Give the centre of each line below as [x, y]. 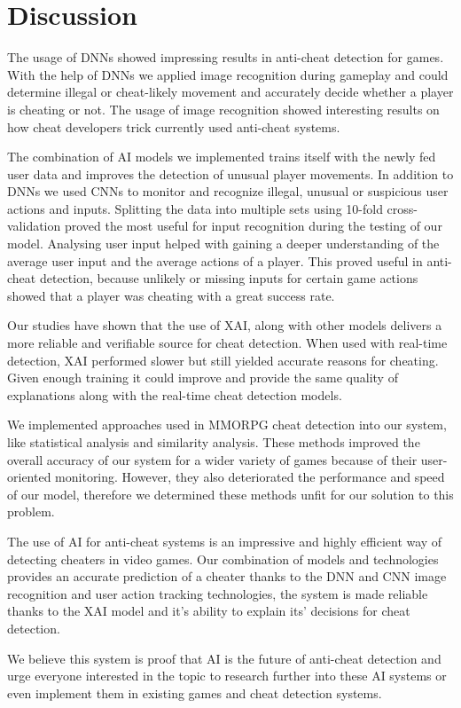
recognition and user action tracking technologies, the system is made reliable [218, 593]
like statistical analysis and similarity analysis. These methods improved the [214, 442]
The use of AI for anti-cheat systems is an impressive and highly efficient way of [225, 541]
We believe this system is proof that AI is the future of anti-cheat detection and [224, 658]
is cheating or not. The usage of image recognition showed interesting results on [223, 109]
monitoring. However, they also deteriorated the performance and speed [250, 477]
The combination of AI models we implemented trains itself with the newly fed [222, 157]
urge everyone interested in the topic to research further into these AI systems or [227, 676]
